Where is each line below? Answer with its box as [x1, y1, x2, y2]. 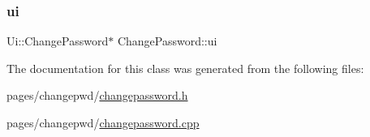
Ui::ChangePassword [6, 32, 109, 49]
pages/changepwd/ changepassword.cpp [6, 114, 200, 131]
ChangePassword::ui [117, 32, 217, 49]
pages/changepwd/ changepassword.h [6, 87, 188, 104]
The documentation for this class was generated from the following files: [6, 59, 364, 76]
